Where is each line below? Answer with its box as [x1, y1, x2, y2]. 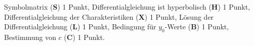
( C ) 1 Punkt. [64, 31, 105, 42]
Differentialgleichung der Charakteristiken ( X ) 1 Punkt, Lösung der [4, 11, 214, 22]
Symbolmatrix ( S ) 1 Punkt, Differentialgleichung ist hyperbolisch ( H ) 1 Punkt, [4, 2, 250, 12]
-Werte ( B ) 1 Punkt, [164, 21, 229, 32]
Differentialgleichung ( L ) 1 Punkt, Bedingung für [4, 21, 156, 32]
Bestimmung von [4, 31, 56, 42]
